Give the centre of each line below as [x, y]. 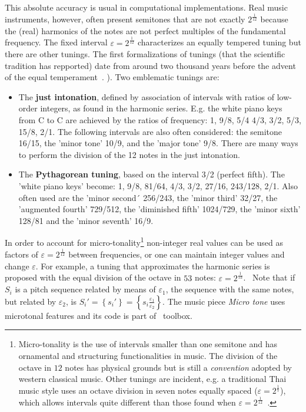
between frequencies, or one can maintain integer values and [177, 254]
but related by [31, 301]
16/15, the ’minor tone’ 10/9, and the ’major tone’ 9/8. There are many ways [158, 143]
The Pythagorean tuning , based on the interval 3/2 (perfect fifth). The [152, 174]
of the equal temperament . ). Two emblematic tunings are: [112, 77]
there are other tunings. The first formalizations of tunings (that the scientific [145, 54]
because [274, 19]
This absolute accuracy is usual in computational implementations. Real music [146, 7]
